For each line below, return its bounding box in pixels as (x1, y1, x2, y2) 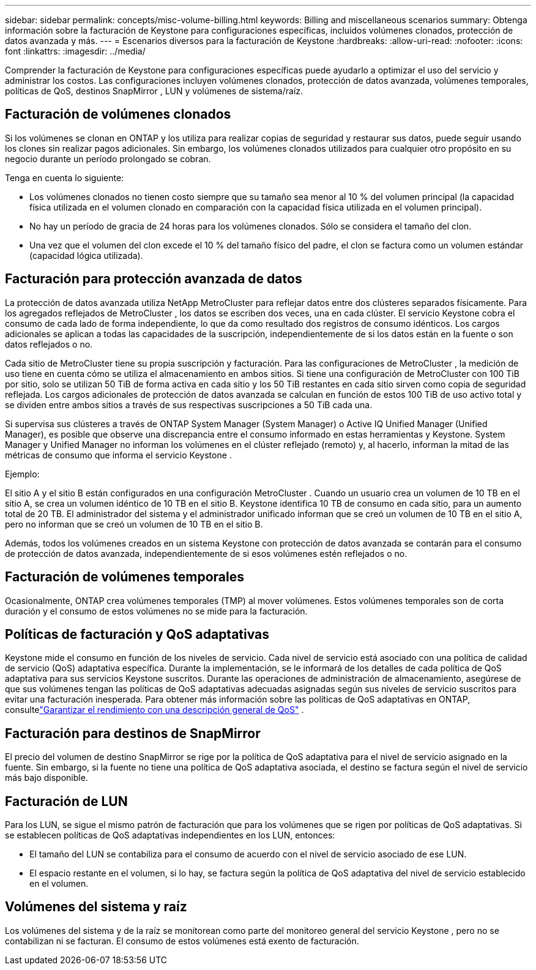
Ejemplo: (5, 468, 40, 479)
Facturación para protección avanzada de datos (5, 271, 302, 287)
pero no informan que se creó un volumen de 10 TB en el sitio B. (5, 518, 263, 529)
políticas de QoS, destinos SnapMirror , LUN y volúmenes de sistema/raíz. (5, 86, 303, 96)
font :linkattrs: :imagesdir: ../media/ (5, 46, 146, 56)
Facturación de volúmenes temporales (5, 569, 244, 585)
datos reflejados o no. (5, 338, 93, 349)
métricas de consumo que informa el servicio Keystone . (5, 449, 232, 460)
